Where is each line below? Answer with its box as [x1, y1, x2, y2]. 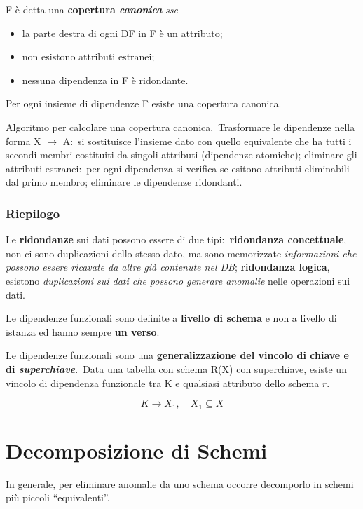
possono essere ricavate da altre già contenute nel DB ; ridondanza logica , [6, 259, 330, 274]
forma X [6, 133, 41, 148]
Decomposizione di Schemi [6, 435, 268, 464]
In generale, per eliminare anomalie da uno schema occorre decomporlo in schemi [6, 476, 354, 491]
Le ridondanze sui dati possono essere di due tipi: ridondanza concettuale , [6, 232, 347, 247]
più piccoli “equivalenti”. [6, 490, 110, 505]
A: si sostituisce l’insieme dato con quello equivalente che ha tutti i [62, 133, 352, 148]
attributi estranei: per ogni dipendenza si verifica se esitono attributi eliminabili [6, 161, 350, 175]
